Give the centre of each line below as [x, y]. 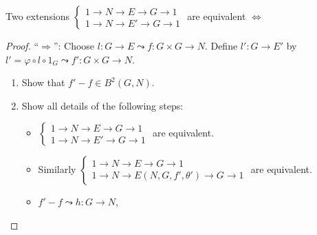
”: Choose [74, 45]
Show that [43, 82]
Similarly [57, 169]
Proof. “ [22, 45]
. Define [221, 45]
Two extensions [38, 16]
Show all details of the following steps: [102, 105]
